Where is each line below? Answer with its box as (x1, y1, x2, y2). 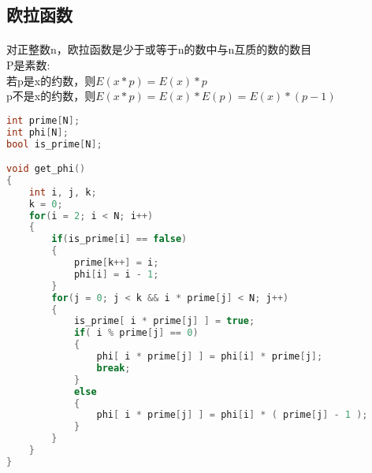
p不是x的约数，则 (6, 88, 96, 104)
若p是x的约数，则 (6, 72, 96, 88)
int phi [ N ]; (6, 126, 69, 138)
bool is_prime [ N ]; (6, 138, 102, 150)
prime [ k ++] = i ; (73, 257, 159, 269)
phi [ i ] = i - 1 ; (73, 268, 159, 280)
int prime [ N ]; (6, 114, 80, 126)
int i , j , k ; (28, 186, 97, 198)
